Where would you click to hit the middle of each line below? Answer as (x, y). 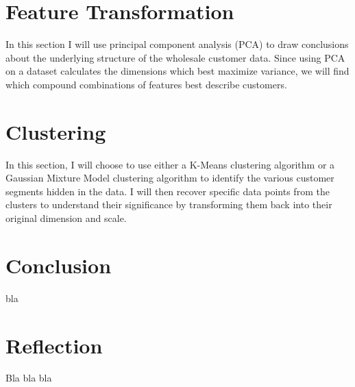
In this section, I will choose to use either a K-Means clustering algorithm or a (170, 164)
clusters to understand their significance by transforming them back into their (169, 204)
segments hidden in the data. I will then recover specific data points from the (168, 191)
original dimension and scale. (66, 218)
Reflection (54, 345)
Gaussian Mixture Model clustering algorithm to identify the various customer (170, 178)
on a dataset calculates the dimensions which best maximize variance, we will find (177, 71)
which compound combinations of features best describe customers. (146, 84)
